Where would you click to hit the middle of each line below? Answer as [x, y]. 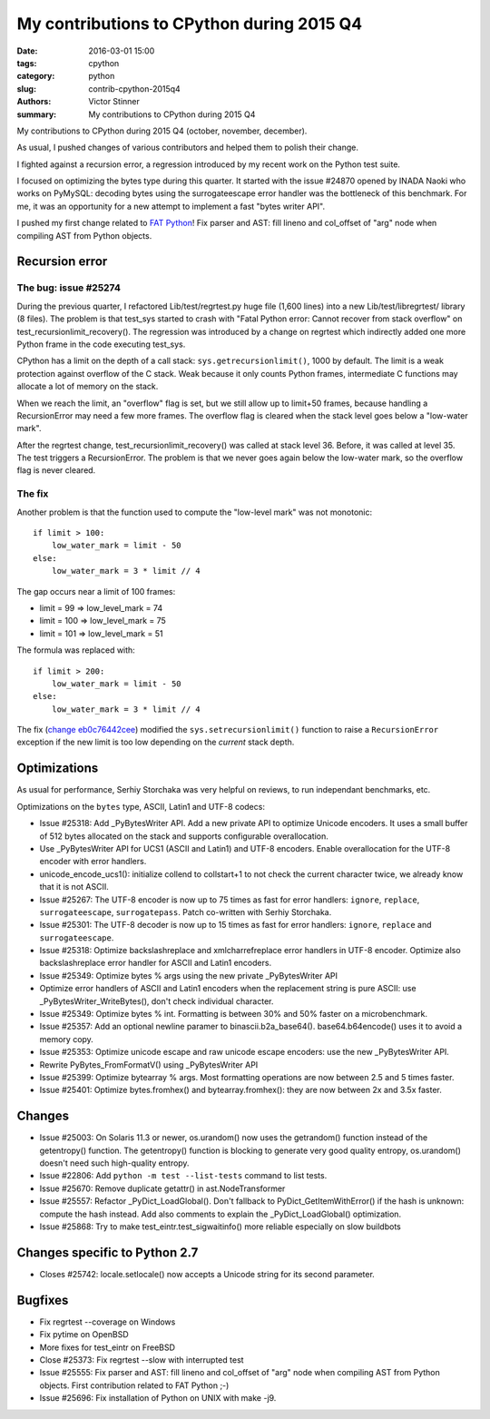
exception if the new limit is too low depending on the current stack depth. [156, 742]
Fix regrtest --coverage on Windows [108, 1322]
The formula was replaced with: [76, 650]
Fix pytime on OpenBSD [84, 1335]
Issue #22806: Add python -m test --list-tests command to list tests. [183, 1176]
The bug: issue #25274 [69, 288]
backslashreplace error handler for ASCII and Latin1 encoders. [156, 963]
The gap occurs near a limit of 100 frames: [96, 591]
